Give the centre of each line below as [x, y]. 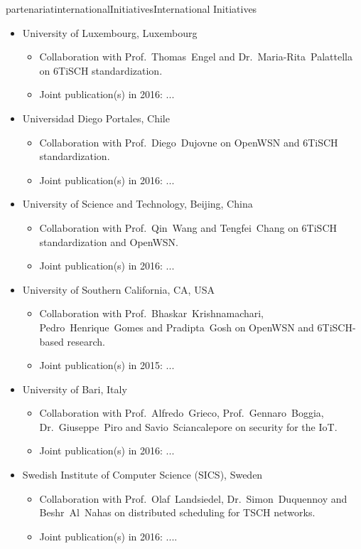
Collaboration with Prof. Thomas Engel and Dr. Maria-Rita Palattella [196, 57]
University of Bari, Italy [75, 389]
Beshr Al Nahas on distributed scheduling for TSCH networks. [177, 512]
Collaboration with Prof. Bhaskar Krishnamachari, [152, 313]
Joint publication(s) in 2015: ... [107, 365]
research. [86, 341]
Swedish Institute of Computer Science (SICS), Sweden [142, 475]
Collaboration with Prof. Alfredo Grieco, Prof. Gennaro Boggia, [182, 413]
